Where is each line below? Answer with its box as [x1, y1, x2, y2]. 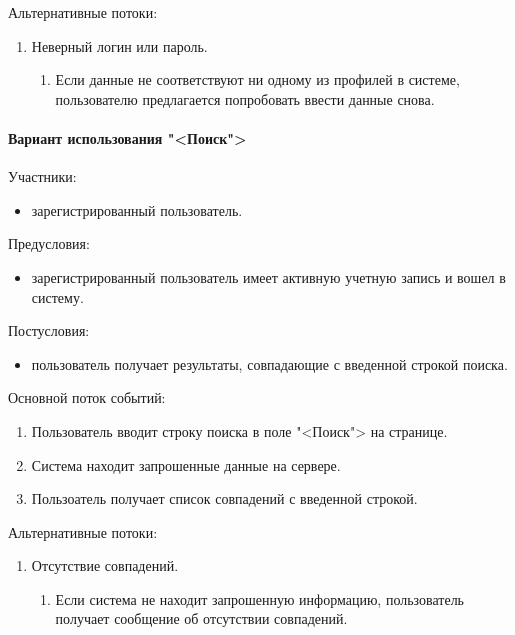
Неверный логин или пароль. [31, 35, 208, 56]
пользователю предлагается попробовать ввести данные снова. [55, 88, 435, 109]
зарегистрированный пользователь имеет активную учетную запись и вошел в [31, 266, 506, 287]
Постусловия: [8, 320, 90, 341]
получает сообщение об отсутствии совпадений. [55, 608, 348, 629]
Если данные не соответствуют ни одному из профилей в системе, [55, 69, 460, 90]
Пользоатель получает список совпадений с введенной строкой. [31, 488, 418, 509]
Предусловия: [8, 233, 90, 254]
